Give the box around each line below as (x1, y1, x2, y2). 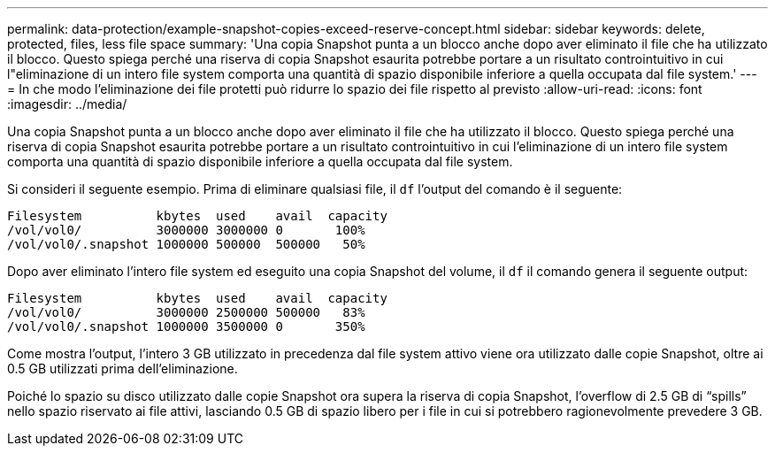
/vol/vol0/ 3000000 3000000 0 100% (7, 223, 365, 237)
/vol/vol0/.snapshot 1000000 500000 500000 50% (7, 237, 365, 251)
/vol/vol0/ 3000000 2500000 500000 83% (7, 305, 365, 319)
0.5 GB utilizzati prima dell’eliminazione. (7, 361, 238, 376)
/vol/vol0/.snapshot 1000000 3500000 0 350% (7, 319, 365, 334)
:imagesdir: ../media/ (7, 96, 127, 111)
